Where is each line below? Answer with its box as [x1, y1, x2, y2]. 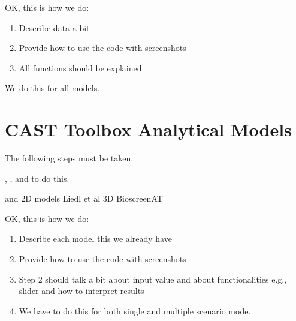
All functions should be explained [19, 61, 142, 74]
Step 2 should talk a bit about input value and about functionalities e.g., [19, 272, 287, 285]
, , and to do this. [5, 172, 70, 184]
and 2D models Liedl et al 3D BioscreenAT [5, 192, 163, 205]
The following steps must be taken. [5, 152, 134, 164]
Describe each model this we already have [19, 232, 172, 245]
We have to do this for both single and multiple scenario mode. [19, 304, 251, 317]
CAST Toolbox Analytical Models [5, 117, 292, 142]
